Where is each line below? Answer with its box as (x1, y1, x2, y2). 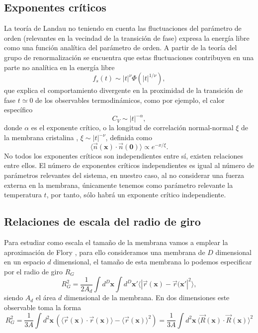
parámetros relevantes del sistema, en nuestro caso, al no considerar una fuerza (4, 170, 244, 180)
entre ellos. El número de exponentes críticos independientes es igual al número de (4, 160, 255, 170)
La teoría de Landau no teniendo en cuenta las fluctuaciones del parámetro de (4, 23, 242, 33)
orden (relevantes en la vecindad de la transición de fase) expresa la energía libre (4, 32, 250, 43)
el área (35, 292, 56, 303)
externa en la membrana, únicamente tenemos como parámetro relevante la (4, 179, 233, 190)
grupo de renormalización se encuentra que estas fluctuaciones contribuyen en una (4, 52, 254, 62)
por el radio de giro (4, 266, 63, 276)
